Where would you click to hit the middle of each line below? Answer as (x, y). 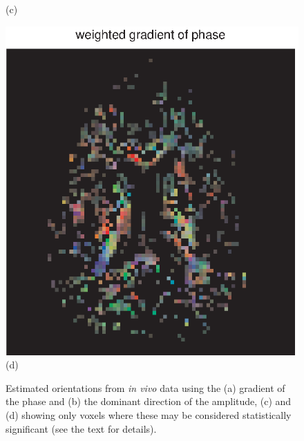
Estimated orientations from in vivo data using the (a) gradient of (145, 387)
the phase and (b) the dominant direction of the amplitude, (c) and (149, 401)
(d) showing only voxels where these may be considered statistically (149, 414)
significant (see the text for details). (81, 428)
